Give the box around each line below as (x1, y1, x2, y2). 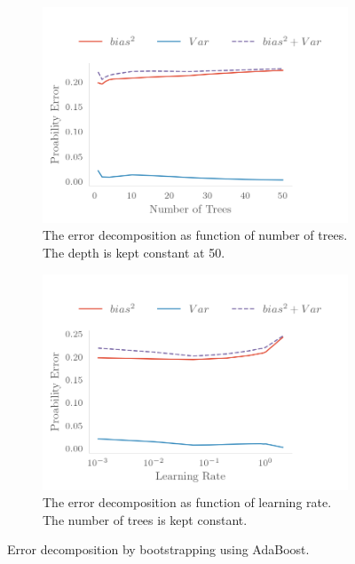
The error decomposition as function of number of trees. (43, 226, 348, 244)
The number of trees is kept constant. (43, 510, 248, 528)
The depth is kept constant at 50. (43, 243, 225, 262)
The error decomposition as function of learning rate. (43, 493, 332, 512)
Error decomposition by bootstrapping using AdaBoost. (7, 540, 310, 559)
